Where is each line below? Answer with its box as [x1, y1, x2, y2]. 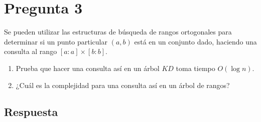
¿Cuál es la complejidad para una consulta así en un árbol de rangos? [16, 79, 230, 90]
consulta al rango [4, 46, 57, 56]
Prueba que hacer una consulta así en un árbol [16, 62, 160, 73]
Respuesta [4, 104, 58, 119]
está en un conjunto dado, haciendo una [134, 36, 257, 46]
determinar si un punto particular [4, 36, 107, 46]
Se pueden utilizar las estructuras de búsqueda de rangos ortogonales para [4, 26, 232, 37]
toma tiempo [176, 62, 215, 73]
